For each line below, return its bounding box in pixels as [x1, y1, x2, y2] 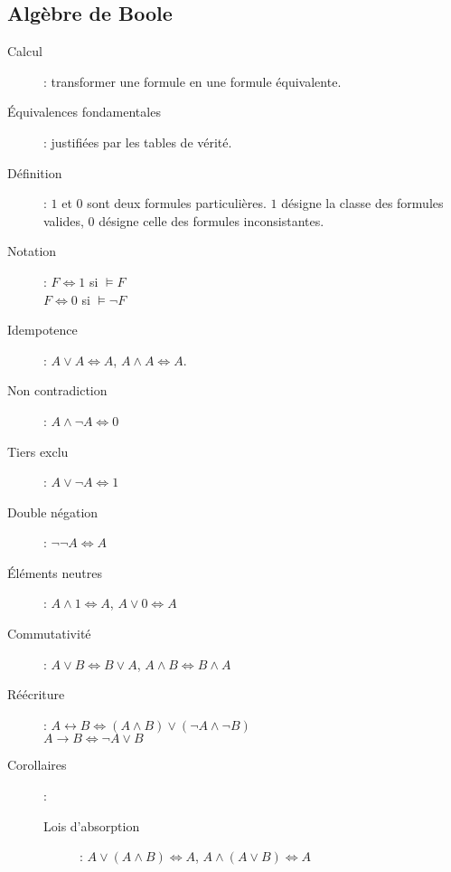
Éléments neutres [7, 563, 102, 582]
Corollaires [7, 755, 67, 774]
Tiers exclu [7, 441, 69, 460]
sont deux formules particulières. [87, 194, 267, 213]
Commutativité [7, 624, 91, 643]
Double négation [7, 502, 99, 521]
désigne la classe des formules [281, 194, 444, 213]
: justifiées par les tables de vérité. [43, 132, 232, 151]
